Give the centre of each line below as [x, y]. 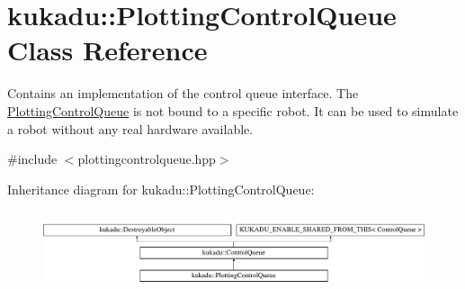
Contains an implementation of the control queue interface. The [183, 93]
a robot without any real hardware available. [130, 128]
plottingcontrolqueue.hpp [147, 159]
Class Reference [107, 50]
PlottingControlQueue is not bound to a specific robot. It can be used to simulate [233, 110]
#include [32, 159]
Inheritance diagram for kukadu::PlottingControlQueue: [161, 189]
